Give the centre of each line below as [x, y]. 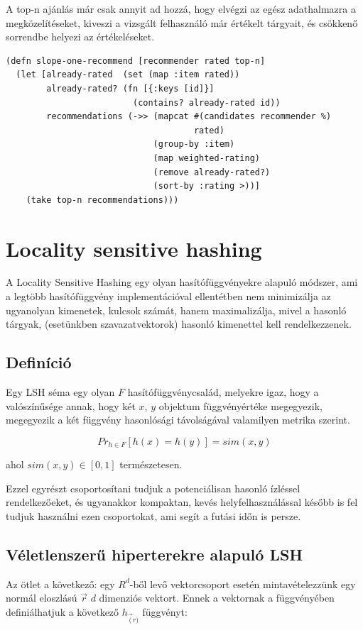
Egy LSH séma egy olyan [60, 392]
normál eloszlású [42, 598]
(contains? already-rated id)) [206, 103]
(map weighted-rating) [206, 158]
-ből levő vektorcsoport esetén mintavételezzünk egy [243, 584]
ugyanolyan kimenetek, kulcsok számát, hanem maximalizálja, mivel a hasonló [176, 310]
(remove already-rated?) [212, 172]
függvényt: [165, 612]
